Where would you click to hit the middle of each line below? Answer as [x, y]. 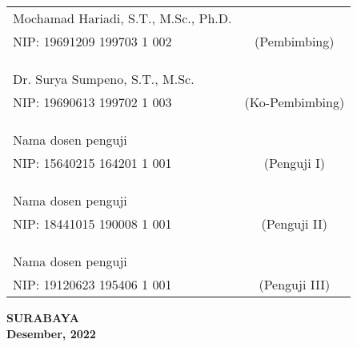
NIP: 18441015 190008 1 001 [92, 223]
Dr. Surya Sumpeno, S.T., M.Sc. [104, 79]
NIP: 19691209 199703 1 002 [92, 41]
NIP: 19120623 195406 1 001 [92, 284]
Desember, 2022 [51, 333]
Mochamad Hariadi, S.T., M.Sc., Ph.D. [122, 18]
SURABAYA [43, 317]
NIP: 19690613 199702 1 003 [92, 102]
